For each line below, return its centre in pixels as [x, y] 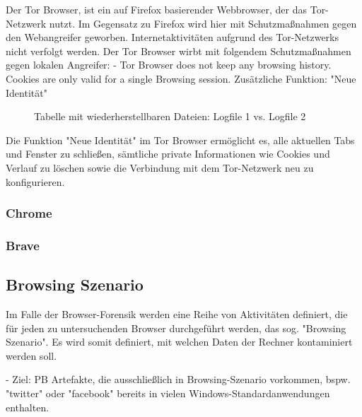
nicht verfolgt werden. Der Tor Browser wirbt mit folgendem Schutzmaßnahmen [179, 51]
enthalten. [28, 407]
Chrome [29, 213]
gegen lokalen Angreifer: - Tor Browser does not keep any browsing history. [169, 65]
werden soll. [31, 355]
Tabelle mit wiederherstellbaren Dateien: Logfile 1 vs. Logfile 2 [170, 116]
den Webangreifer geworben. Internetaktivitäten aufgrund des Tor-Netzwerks [173, 37]
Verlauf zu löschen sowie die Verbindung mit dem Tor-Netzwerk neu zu [160, 167]
